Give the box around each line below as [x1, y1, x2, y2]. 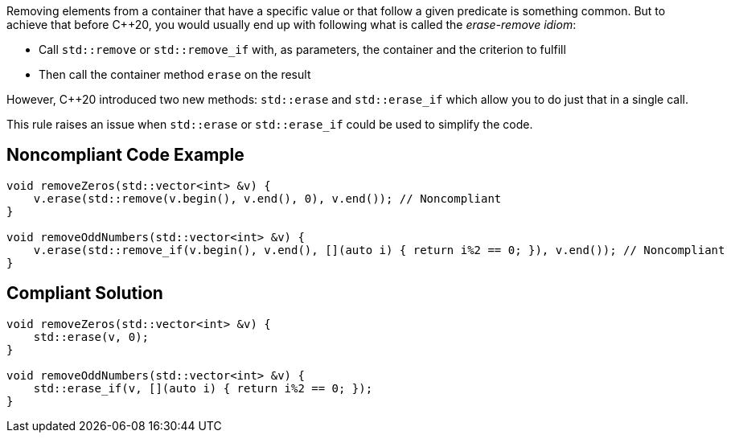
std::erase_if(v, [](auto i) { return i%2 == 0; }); [33, 381, 373, 395]
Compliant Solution [6, 283, 163, 304]
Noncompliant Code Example [6, 145, 244, 166]
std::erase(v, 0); [33, 330, 150, 343]
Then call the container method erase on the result [39, 68, 311, 81]
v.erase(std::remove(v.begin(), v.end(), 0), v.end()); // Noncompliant [33, 191, 502, 205]
